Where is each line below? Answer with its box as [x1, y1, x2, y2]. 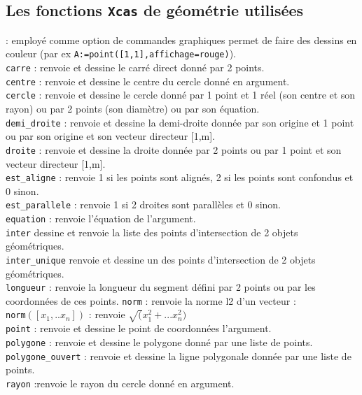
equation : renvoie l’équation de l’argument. [6, 211, 196, 225]
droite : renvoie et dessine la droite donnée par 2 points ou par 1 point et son [6, 142, 342, 157]
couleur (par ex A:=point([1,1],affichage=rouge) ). [6, 46, 236, 61]
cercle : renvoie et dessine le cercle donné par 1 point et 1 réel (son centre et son [6, 87, 356, 102]
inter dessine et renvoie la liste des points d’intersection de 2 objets [6, 224, 298, 239]
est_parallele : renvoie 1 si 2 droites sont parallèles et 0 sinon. [6, 197, 281, 212]
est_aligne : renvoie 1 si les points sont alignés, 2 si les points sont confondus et [6, 170, 354, 185]
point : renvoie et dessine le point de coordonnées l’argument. [6, 321, 272, 336]
